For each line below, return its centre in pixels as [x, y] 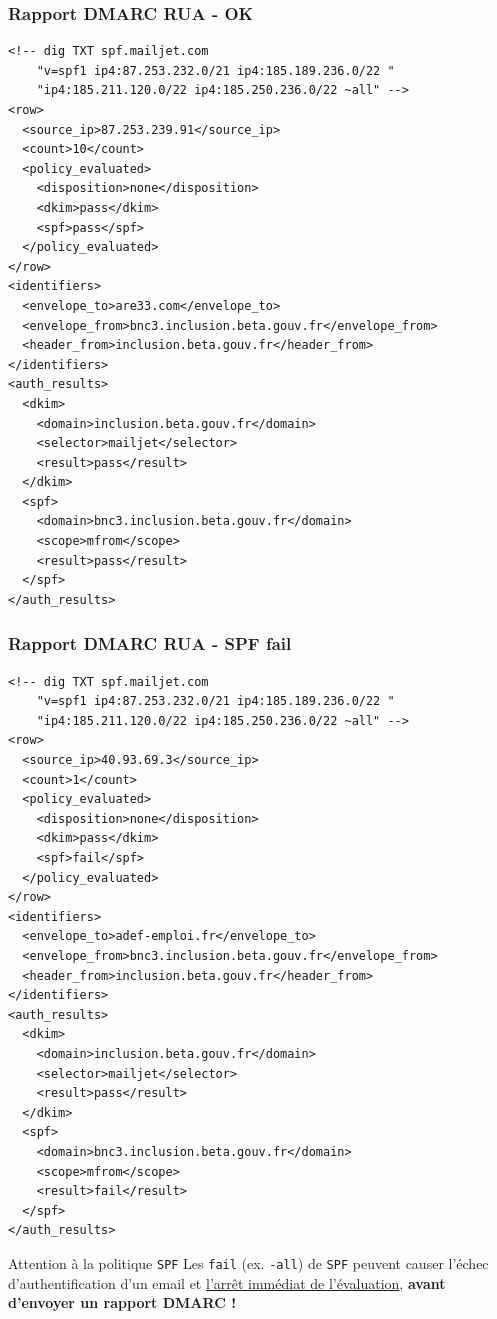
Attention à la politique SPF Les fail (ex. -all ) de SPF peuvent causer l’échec [248, 1262]
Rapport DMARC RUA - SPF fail [150, 643]
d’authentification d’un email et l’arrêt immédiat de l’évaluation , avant [227, 1282]
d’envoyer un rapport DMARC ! [122, 1302]
